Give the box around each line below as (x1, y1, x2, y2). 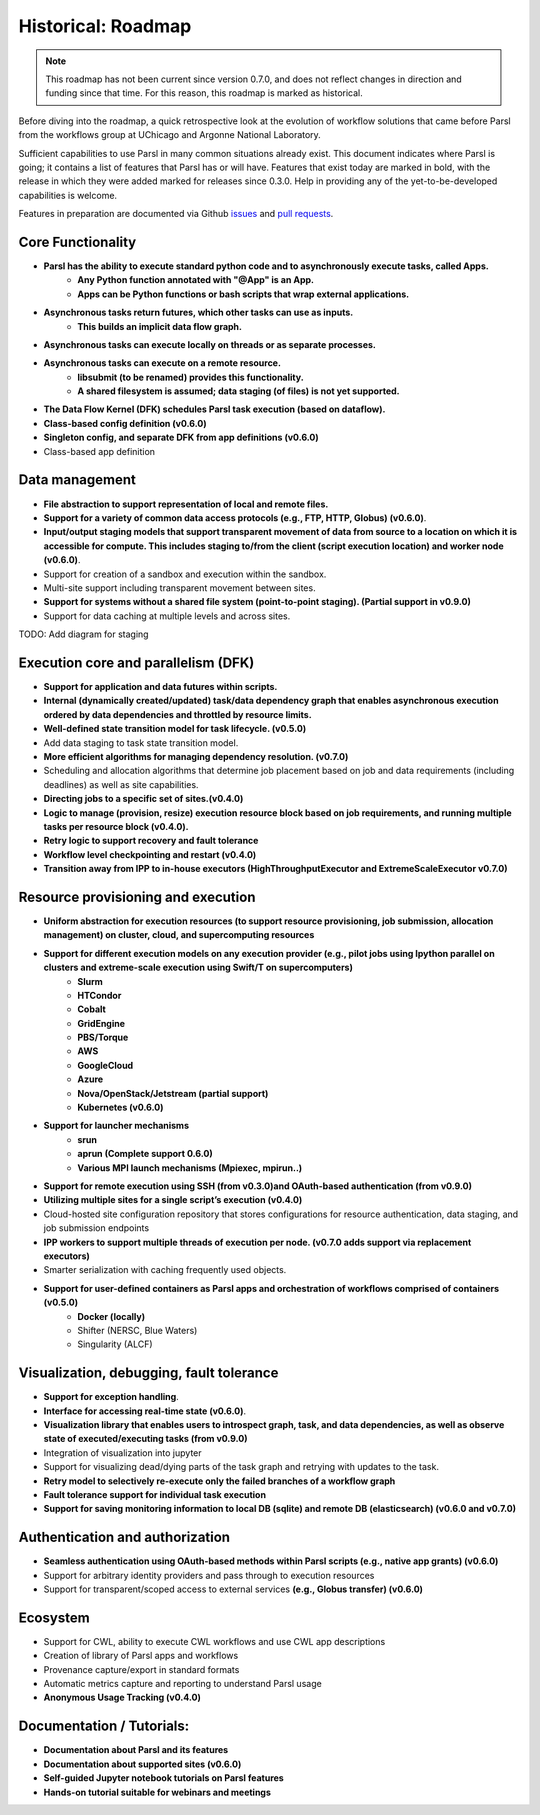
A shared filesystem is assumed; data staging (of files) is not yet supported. (77, 385, 400, 397)
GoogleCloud (77, 1059, 134, 1071)
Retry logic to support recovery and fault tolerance (43, 835, 259, 847)
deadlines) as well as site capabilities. (43, 778, 199, 790)
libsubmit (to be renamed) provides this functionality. (77, 371, 304, 383)
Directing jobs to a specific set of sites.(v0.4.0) (43, 793, 244, 805)
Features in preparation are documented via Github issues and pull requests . (18, 208, 334, 220)
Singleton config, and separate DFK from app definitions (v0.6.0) (43, 431, 319, 444)
